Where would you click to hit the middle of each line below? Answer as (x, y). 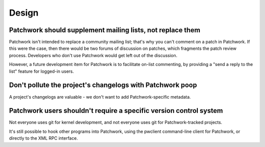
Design (24, 13)
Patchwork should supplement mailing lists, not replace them (105, 30)
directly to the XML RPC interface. (43, 138)
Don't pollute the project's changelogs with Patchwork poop (103, 85)
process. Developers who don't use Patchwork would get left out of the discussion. (93, 55)
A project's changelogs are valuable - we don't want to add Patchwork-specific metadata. (100, 97)
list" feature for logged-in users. (41, 71)
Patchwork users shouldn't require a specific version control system (116, 111)
